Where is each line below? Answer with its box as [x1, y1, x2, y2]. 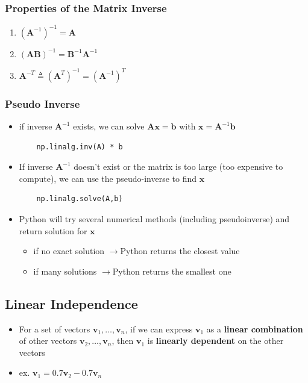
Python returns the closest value [120, 244, 240, 257]
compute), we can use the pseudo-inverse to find [19, 172, 197, 184]
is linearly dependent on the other [147, 334, 284, 347]
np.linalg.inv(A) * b [36, 142, 123, 151]
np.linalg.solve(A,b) [36, 195, 123, 204]
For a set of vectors [19, 322, 90, 335]
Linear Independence [5, 294, 138, 313]
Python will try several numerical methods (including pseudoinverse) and [19, 213, 290, 225]
